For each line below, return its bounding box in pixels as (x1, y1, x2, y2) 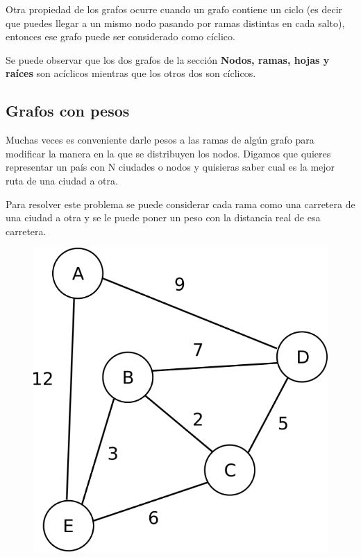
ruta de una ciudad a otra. (6, 173, 118, 187)
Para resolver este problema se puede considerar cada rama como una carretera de (6, 196, 355, 211)
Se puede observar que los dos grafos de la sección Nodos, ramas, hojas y (6, 52, 330, 67)
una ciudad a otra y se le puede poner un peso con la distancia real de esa (6, 210, 321, 225)
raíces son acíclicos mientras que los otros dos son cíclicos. (6, 66, 256, 80)
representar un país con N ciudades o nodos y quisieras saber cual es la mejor (6, 160, 335, 174)
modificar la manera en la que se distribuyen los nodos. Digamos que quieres (6, 146, 331, 160)
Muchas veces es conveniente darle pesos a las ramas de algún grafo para (6, 132, 314, 147)
